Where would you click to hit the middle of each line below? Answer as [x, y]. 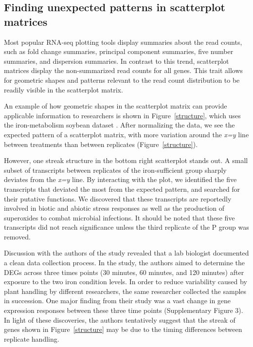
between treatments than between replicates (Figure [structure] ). [101, 144]
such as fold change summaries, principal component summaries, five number [119, 51]
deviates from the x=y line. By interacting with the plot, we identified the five [120, 179]
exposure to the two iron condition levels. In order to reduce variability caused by [126, 282]
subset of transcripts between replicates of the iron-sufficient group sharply [115, 170]
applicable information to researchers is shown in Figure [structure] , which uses [122, 115]
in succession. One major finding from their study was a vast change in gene [117, 301]
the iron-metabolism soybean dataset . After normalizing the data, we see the [119, 125]
